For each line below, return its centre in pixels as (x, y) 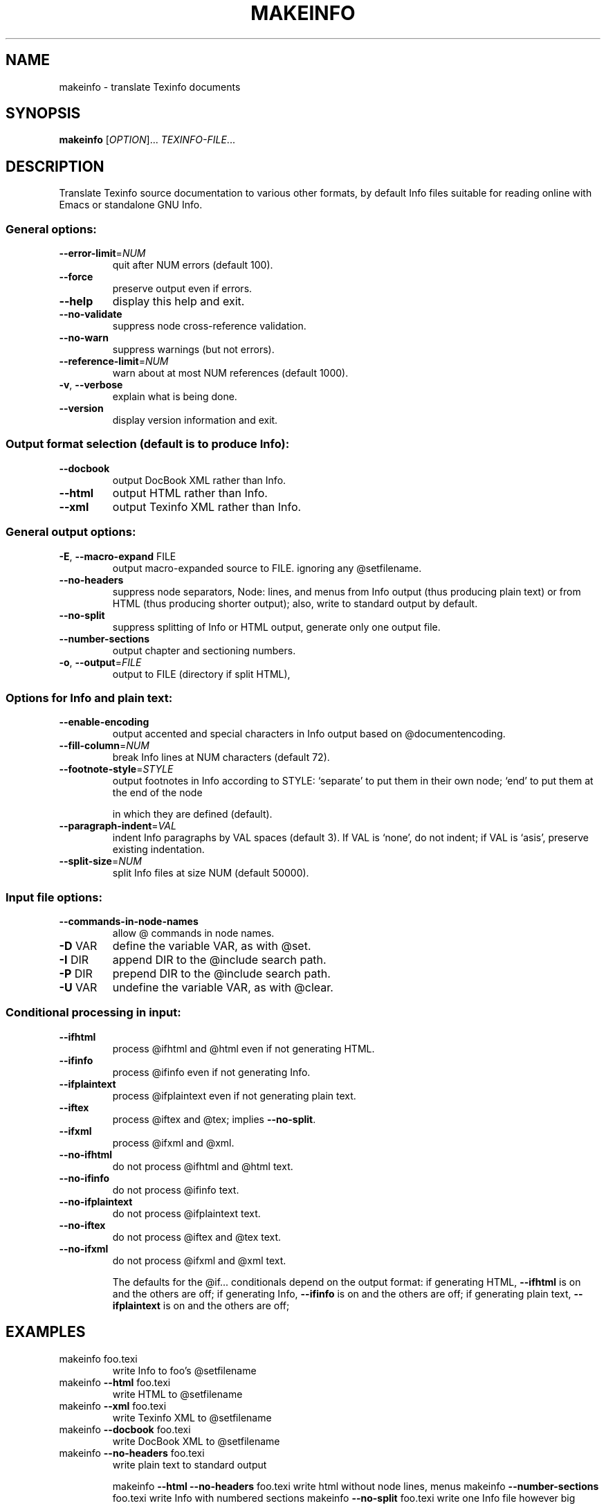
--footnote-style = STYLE (116, 769)
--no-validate (91, 314)
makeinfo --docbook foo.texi (125, 1429)
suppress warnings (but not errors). (193, 350)
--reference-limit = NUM (114, 361)
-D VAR (78, 946)
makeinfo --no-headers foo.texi (132, 1453)
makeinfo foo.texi (98, 1358)
